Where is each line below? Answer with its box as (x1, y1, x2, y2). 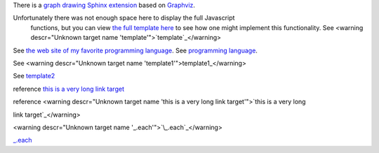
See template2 (13, 72, 55, 80)
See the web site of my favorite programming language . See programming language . (13, 46, 258, 54)
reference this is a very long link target (13, 85, 124, 93)
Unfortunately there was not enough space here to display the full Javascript (13, 14, 235, 22)
